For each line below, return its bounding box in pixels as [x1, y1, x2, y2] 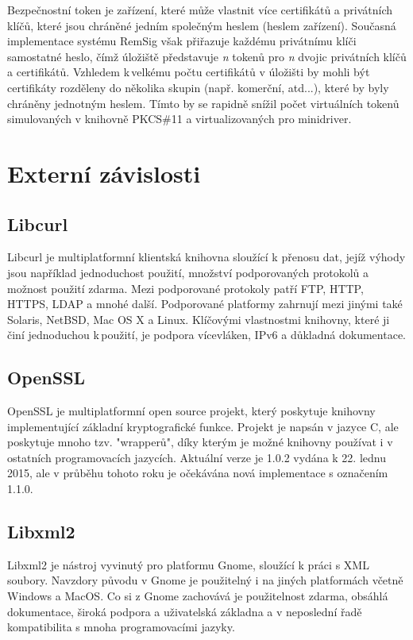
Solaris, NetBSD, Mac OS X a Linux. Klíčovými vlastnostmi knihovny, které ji [7, 310, 390, 327]
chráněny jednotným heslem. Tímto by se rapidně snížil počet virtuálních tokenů [7, 94, 399, 111]
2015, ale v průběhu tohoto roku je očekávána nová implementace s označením [7, 465, 388, 481]
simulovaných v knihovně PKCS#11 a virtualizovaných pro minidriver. [7, 110, 352, 127]
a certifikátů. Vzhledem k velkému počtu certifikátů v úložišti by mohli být [7, 64, 370, 80]
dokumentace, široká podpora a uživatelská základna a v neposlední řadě [7, 603, 362, 619]
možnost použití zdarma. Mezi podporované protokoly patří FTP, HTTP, [7, 280, 364, 296]
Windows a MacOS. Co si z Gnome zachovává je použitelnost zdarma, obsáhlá [7, 588, 388, 604]
